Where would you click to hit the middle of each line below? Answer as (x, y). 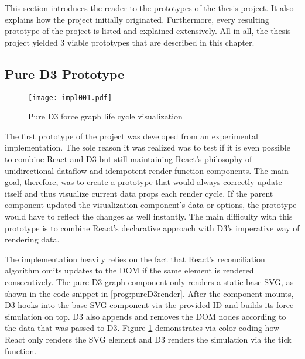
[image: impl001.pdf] (70, 98)
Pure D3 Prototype (65, 73)
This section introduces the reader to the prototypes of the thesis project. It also (149, 8)
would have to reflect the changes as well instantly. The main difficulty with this (149, 216)
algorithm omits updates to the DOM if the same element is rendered (129, 270)
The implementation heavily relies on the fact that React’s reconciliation (135, 259)
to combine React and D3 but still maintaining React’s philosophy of (128, 159)
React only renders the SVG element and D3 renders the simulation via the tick (148, 339)
